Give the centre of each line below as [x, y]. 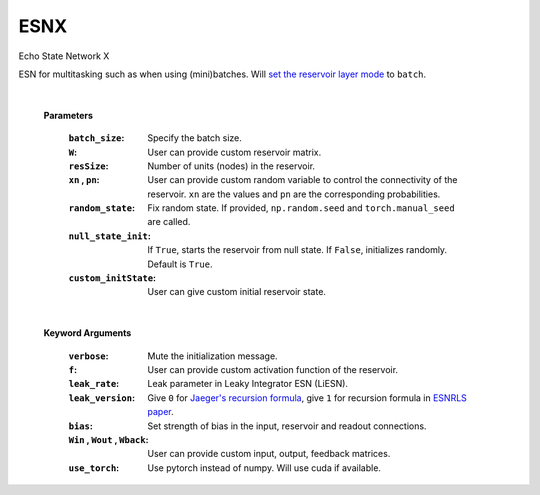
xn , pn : [84, 180]
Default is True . [180, 264]
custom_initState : [112, 278]
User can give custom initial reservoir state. [237, 292]
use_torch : [94, 467]
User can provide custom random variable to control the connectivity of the [302, 180]
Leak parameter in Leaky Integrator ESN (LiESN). [248, 384]
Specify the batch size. [194, 138]
